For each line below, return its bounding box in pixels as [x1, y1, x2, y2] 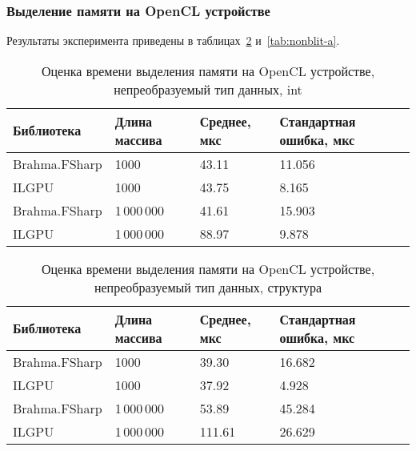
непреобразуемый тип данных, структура [94, 277, 322, 296]
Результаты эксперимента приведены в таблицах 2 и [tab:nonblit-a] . [6, 32, 340, 49]
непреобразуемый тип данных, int [114, 79, 302, 99]
